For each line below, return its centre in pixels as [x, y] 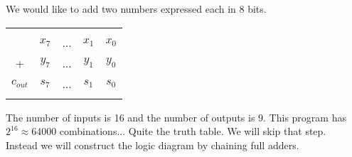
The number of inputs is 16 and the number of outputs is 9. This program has [176, 117]
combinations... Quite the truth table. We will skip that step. [193, 131]
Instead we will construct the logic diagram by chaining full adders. [153, 145]
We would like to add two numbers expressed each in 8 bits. [136, 9]
